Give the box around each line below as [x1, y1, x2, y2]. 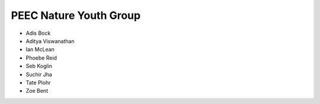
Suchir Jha [25, 71, 53, 78]
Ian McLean [25, 46, 55, 53]
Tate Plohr [25, 79, 51, 86]
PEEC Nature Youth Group [11, 9, 141, 22]
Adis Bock [25, 30, 51, 37]
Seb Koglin [25, 63, 53, 70]
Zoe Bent [25, 87, 49, 95]
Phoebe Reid [25, 54, 57, 61]
